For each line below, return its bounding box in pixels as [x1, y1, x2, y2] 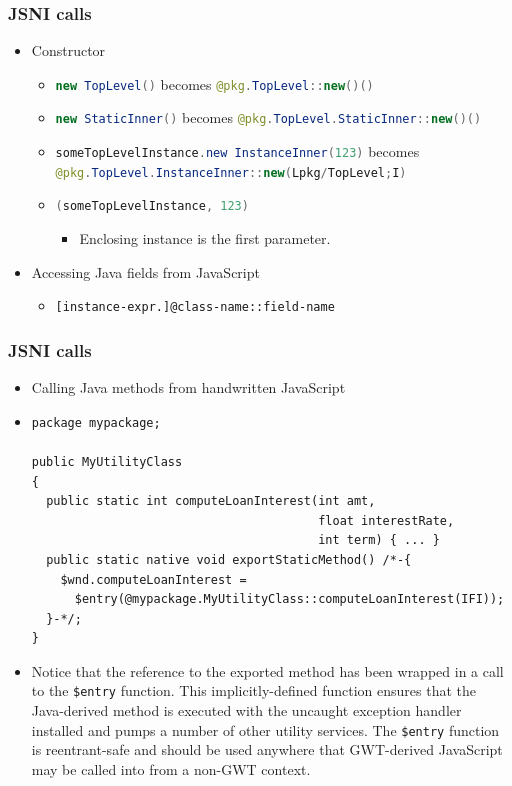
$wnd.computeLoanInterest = [60, 572, 247, 587]
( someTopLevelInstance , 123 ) [55, 199, 249, 214]
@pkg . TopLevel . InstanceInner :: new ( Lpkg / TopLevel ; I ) [55, 165, 407, 180]
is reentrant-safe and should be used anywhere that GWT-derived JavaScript [31, 739, 503, 760]
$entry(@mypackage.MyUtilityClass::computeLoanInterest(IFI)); [74, 592, 505, 607]
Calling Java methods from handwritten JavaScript [31, 377, 346, 398]
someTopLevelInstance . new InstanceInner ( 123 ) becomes [55, 141, 420, 162]
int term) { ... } [318, 533, 440, 548]
